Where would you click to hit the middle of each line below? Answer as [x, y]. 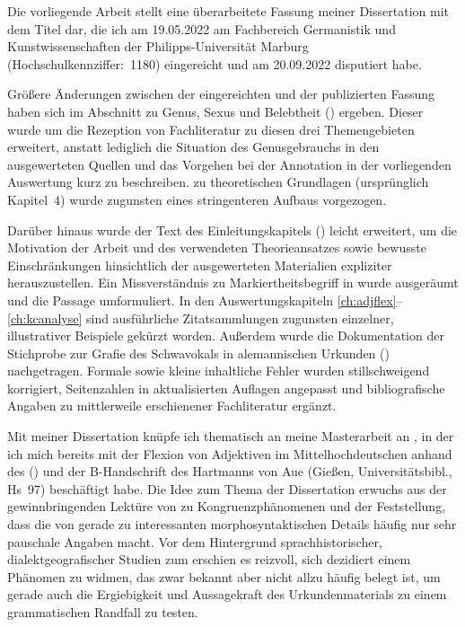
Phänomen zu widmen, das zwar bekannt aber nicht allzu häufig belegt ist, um [224, 576]
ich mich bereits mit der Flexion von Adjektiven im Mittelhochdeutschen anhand [230, 453]
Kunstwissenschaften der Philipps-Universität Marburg [158, 46]
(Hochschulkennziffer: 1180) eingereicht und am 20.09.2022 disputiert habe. [215, 63]
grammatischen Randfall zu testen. [103, 612]
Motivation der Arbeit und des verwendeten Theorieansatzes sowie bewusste [217, 247]
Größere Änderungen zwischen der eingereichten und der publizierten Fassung [221, 94]
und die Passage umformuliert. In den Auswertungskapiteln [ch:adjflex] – [205, 300]
